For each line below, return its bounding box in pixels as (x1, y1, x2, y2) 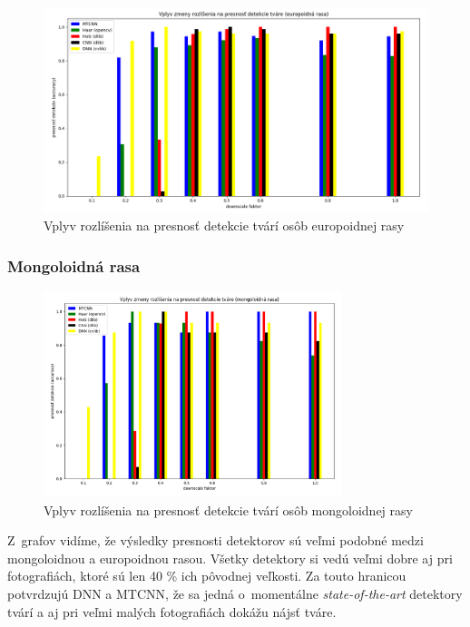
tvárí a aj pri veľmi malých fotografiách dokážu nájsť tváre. (7, 602, 337, 621)
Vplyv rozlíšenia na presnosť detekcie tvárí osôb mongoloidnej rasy (44, 500, 413, 519)
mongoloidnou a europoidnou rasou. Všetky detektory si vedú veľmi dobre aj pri (7, 548, 453, 567)
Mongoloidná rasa (7, 254, 141, 277)
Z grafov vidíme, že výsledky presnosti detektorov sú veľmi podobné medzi (7, 531, 424, 550)
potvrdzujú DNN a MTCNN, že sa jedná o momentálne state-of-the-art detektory (7, 583, 463, 603)
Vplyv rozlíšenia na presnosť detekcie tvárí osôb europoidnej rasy (44, 216, 405, 235)
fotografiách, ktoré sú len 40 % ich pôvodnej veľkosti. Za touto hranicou (7, 566, 406, 585)
